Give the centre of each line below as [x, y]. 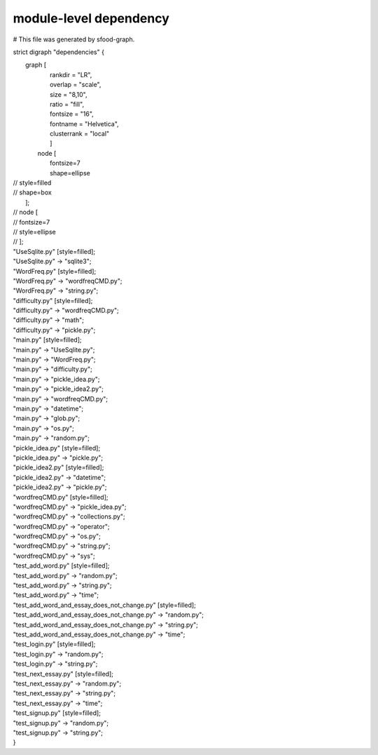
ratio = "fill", [67, 104]
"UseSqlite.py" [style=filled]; [54, 251]
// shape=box [32, 192]
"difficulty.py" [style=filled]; [53, 300]
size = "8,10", [69, 94]
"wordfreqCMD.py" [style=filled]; [61, 497]
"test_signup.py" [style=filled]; [57, 713]
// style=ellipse [34, 232]
